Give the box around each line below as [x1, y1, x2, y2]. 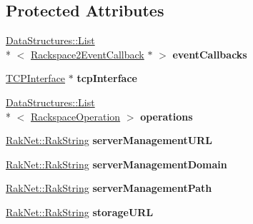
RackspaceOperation [31, 108, 121, 123]
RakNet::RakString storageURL [6, 204, 154, 219]
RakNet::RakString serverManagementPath [6, 180, 212, 195]
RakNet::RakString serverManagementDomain [6, 156, 227, 171]
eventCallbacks [172, 46, 247, 61]
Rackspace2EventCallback [31, 46, 144, 61]
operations [140, 108, 193, 123]
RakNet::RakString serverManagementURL [6, 133, 212, 148]
